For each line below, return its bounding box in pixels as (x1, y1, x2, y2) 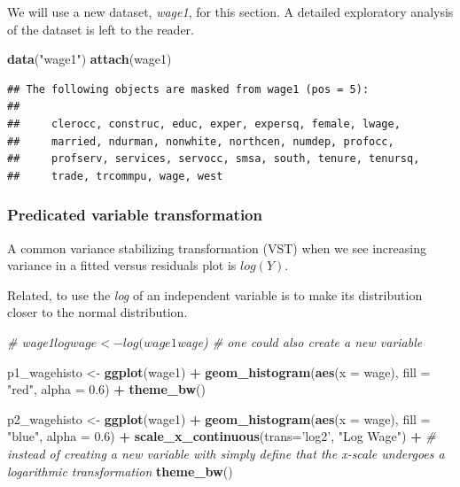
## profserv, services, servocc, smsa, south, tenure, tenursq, (7, 152, 420, 166)
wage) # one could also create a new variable (176, 332, 423, 351)
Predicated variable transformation (7, 204, 262, 226)
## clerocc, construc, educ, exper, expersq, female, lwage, (7, 117, 401, 130)
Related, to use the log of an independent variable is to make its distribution (7, 285, 423, 304)
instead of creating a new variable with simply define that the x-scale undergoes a (7, 444, 445, 462)
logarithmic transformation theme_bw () (7, 461, 233, 480)
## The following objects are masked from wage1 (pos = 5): (7, 82, 370, 96)
